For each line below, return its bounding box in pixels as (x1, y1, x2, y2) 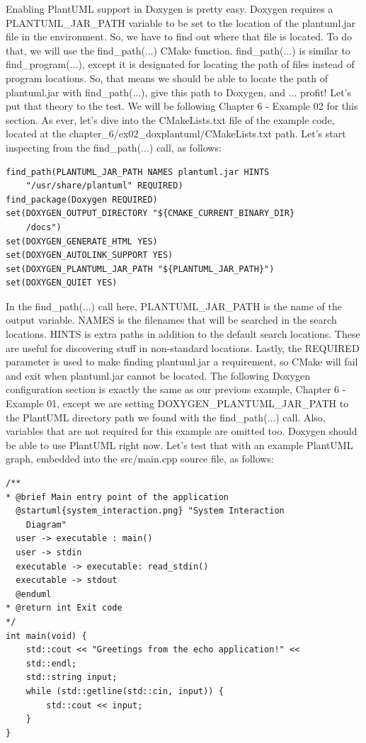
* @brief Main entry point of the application (6, 492, 229, 502)
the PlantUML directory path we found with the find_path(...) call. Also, (6, 409, 326, 424)
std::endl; (25, 658, 77, 669)
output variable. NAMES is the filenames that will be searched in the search (6, 312, 337, 327)
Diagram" (25, 519, 67, 530)
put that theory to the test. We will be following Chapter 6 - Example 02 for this (6, 98, 358, 113)
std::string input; (25, 672, 118, 683)
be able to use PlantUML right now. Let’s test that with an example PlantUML (6, 437, 353, 452)
